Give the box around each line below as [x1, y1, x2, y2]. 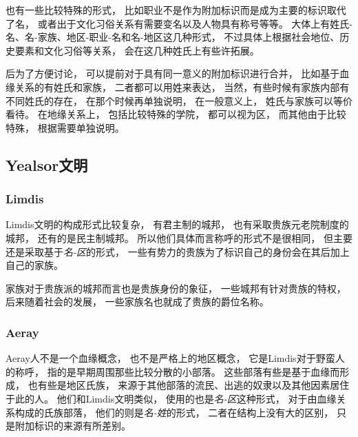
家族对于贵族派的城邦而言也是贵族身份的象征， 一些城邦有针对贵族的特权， [6, 281, 346, 295]
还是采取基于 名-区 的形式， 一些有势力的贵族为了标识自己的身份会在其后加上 [6, 244, 350, 258]
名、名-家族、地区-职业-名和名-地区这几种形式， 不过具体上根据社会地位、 [6, 30, 340, 44]
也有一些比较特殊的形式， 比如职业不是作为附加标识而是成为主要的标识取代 [6, 3, 346, 17]
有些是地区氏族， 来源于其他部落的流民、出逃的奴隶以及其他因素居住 [37, 378, 350, 392]
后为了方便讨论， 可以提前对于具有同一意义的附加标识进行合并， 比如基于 [6, 66, 340, 81]
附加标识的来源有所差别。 [14, 418, 131, 433]
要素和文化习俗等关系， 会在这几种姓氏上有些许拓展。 [14, 43, 260, 57]
